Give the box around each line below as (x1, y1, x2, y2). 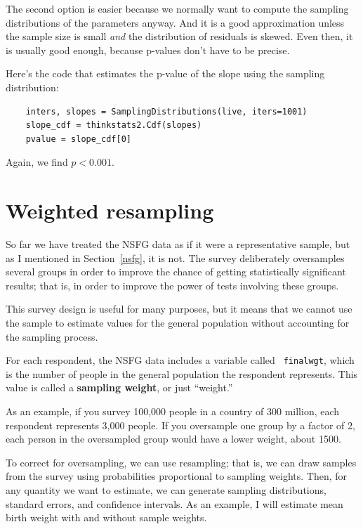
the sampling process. (6, 329, 98, 344)
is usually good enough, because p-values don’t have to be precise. (6, 42, 290, 57)
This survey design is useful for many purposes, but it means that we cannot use (6, 301, 352, 316)
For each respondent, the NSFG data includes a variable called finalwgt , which (6, 353, 355, 367)
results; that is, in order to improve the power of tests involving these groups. (6, 277, 339, 292)
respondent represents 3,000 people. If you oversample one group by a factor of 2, (6, 417, 355, 432)
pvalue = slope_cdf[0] (25, 133, 131, 144)
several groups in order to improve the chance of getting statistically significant (6, 264, 346, 279)
